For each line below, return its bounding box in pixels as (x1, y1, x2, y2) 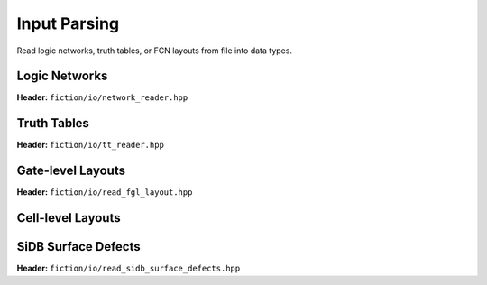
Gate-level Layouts (16, 163, 126, 179)
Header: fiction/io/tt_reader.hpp (16, 140, 164, 151)
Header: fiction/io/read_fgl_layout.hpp (16, 187, 193, 198)
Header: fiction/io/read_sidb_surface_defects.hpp (16, 262, 241, 274)
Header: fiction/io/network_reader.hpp (16, 92, 188, 103)
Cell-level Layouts (16, 210, 121, 225)
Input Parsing (16, 14, 120, 33)
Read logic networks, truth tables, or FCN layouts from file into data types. (16, 45, 293, 56)
